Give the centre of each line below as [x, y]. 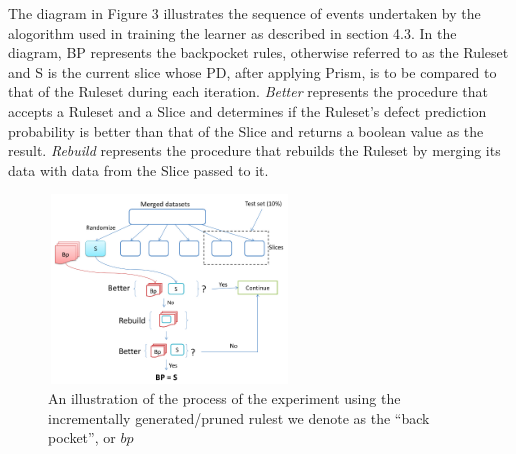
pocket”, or [82, 437]
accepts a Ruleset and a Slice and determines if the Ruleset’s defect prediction [247, 110]
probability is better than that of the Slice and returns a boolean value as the [246, 130]
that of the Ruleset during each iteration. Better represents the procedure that [248, 91]
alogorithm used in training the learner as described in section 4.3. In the [232, 32]
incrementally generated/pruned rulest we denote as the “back [239, 417]
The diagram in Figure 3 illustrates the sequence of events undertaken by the [244, 13]
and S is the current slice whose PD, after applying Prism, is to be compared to [252, 71]
